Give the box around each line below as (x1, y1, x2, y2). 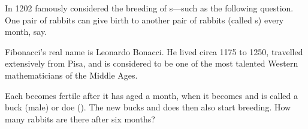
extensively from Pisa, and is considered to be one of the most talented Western (5, 57, 298, 70)
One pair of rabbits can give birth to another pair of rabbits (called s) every (5, 13, 284, 26)
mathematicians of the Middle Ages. (5, 68, 138, 81)
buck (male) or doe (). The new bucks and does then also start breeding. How (5, 101, 291, 113)
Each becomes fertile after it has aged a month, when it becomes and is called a (5, 89, 298, 101)
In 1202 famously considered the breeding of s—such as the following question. (5, 2, 294, 14)
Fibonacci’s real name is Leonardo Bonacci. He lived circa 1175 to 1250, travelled (5, 45, 303, 58)
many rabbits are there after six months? (5, 112, 155, 125)
